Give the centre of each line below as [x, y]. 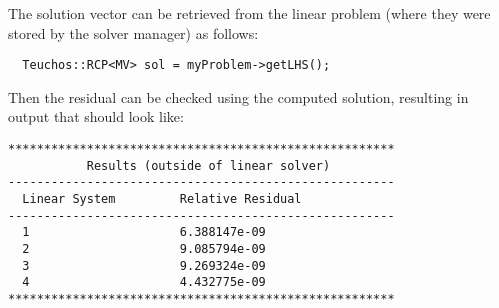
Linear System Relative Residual [162, 199]
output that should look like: [96, 116]
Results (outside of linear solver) [208, 165]
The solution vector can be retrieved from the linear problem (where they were [249, 13]
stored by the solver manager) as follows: [133, 32]
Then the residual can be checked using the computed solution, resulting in [238, 96]
